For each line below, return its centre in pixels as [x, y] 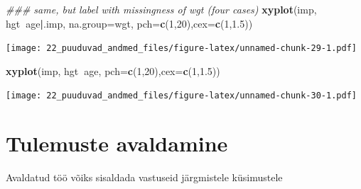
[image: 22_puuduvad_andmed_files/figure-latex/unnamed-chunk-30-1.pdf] [181, 96]
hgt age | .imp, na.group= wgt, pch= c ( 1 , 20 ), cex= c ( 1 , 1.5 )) [129, 23]
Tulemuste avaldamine [117, 143]
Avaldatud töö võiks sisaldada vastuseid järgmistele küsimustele [144, 177]
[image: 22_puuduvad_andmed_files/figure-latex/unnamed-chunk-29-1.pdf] [181, 48]
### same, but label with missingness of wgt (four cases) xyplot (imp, [161, 9]
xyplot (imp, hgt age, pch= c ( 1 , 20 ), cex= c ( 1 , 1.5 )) [113, 70]
